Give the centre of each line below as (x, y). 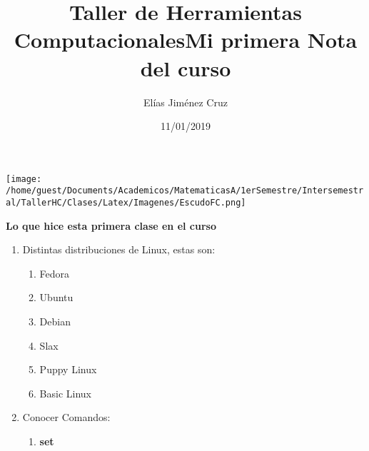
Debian (55, 321)
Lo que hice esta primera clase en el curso (111, 225)
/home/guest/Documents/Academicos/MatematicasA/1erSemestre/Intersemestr (185, 191)
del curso (186, 67)
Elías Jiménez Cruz (186, 102)
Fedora (55, 273)
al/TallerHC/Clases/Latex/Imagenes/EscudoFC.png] (126, 203)
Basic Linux (66, 393)
